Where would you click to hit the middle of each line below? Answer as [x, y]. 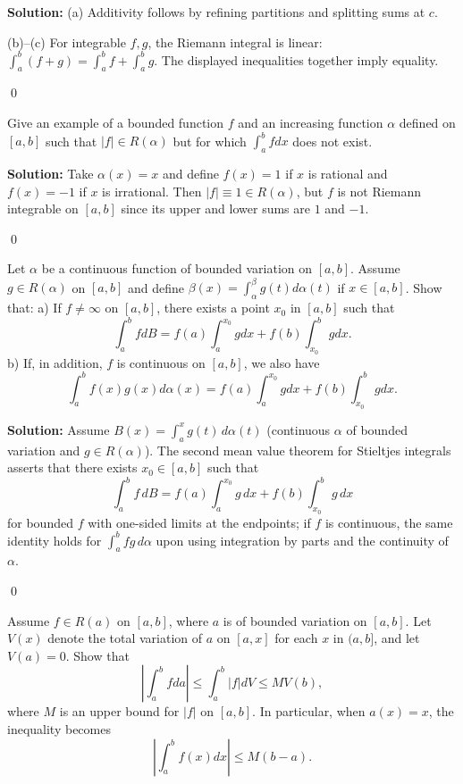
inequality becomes [59, 728]
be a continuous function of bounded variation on [177, 268]
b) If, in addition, [55, 362]
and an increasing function [311, 123]
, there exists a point [213, 308]
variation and [44, 450]
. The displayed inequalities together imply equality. [296, 59]
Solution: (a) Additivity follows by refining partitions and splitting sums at [216, 12]
